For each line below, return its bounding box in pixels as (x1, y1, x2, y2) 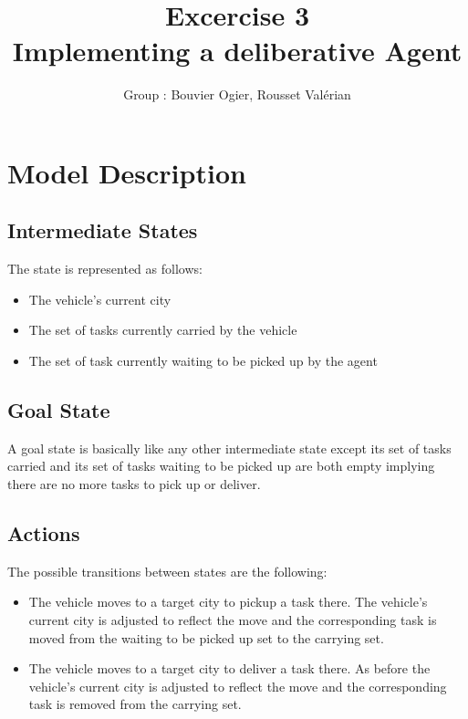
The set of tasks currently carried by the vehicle (28, 320, 297, 339)
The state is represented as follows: (7, 259, 203, 278)
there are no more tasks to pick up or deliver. (7, 474, 261, 494)
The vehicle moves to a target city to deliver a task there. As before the (28, 659, 431, 678)
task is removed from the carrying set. (28, 694, 242, 714)
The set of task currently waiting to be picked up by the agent (28, 351, 378, 370)
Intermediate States (7, 216, 198, 245)
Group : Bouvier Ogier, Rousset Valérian (123, 85, 351, 104)
